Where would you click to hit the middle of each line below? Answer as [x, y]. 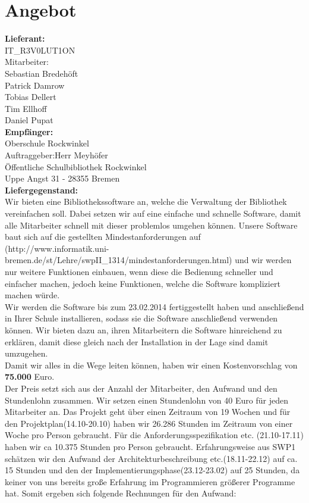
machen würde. [32, 295]
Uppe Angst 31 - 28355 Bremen [62, 178]
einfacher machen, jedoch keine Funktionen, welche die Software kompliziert [143, 283]
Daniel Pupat [29, 120]
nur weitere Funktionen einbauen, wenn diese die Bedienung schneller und [139, 271]
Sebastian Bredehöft [42, 73]
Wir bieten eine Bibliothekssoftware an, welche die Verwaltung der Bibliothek [146, 201]
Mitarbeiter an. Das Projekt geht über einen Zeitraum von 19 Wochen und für [148, 412]
